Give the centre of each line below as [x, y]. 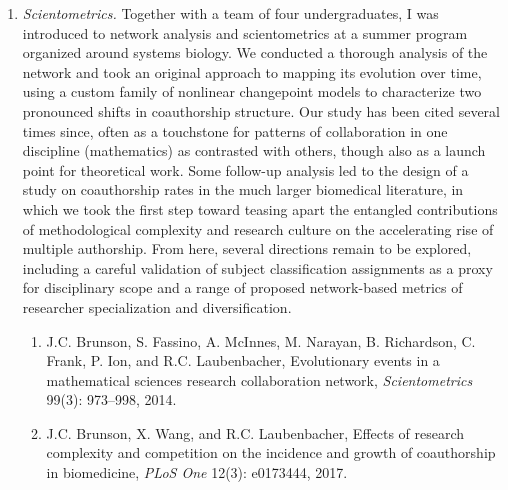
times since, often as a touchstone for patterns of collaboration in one [235, 130]
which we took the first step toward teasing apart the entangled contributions [260, 208]
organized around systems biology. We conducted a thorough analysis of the [255, 52]
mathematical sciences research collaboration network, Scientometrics [259, 379]
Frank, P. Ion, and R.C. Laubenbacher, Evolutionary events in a [243, 360]
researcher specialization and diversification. [157, 306]
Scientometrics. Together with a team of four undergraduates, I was [230, 13]
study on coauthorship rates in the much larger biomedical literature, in [243, 189]
